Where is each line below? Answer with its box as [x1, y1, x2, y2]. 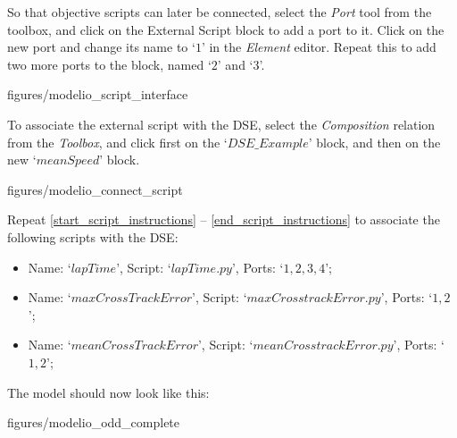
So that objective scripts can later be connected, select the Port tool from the [7, 3, 432, 21]
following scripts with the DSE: [7, 227, 179, 246]
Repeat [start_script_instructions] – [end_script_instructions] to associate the [7, 210, 440, 229]
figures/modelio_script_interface [7, 85, 188, 104]
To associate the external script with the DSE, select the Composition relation [7, 114, 436, 133]
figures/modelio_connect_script [7, 180, 183, 198]
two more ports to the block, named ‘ [7, 55, 212, 73]
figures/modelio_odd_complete [7, 413, 180, 432]
